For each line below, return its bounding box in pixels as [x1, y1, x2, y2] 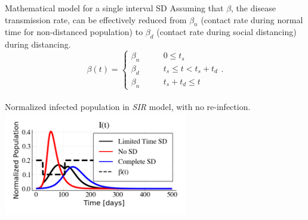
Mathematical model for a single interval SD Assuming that [5, 2, 224, 14]
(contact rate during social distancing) [156, 26, 297, 38]
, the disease [231, 2, 276, 14]
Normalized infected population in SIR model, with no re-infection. [5, 100, 251, 113]
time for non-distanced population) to [5, 26, 143, 38]
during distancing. [5, 38, 71, 51]
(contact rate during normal [201, 13, 303, 26]
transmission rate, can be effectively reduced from [5, 13, 187, 26]
